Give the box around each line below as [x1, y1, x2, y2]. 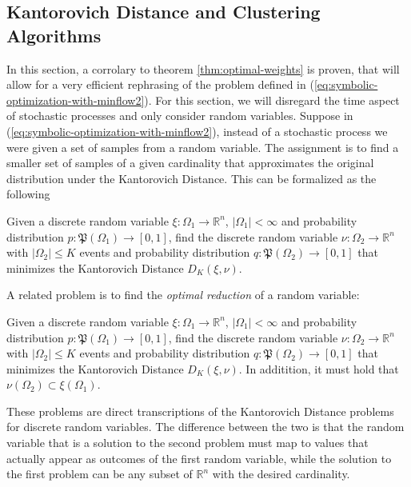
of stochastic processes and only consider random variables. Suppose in [6, 107, 353, 124]
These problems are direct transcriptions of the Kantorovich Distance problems [6, 402, 394, 419]
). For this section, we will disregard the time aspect [144, 91, 400, 108]
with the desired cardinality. [212, 465, 350, 482]
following [6, 186, 50, 202]
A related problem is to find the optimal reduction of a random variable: [6, 286, 360, 303]
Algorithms [6, 22, 102, 47]
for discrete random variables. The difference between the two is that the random [6, 418, 405, 435]
